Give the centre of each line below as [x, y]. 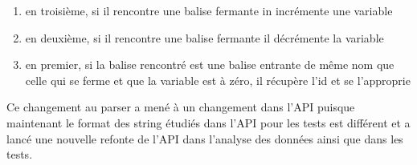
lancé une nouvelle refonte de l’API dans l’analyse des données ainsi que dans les [205, 138]
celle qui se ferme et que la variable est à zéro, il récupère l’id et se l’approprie [218, 80]
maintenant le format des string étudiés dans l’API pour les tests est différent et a [208, 122]
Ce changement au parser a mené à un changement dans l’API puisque [181, 107]
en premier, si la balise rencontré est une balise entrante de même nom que [210, 64]
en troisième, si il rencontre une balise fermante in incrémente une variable [209, 10]
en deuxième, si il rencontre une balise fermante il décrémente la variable [204, 37]
